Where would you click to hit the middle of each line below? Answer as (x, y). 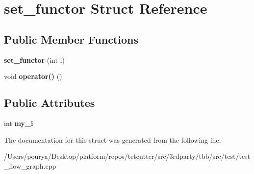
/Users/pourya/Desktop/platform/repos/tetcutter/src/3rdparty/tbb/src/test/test (127, 156)
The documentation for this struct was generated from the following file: (113, 139)
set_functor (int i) (34, 60)
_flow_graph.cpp (30, 165)
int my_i (19, 123)
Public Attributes (50, 103)
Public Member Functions (71, 39)
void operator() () (33, 76)
